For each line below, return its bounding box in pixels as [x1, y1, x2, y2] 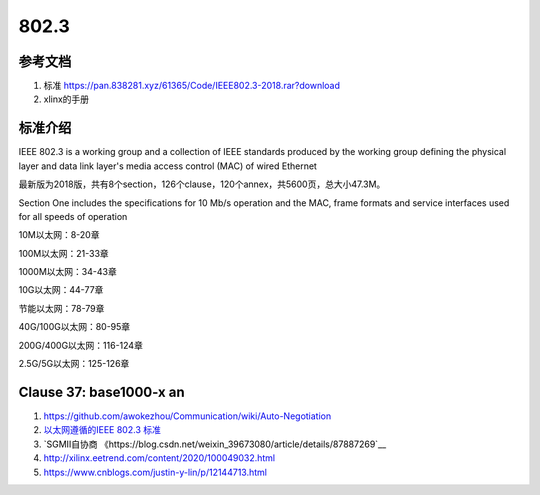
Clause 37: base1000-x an [18, 383, 185, 400]
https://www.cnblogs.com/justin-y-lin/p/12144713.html [43, 466, 267, 478]
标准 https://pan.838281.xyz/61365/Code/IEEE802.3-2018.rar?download [43, 80, 340, 92]
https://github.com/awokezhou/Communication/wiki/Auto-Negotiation [43, 410, 332, 422]
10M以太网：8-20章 [18, 229, 100, 241]
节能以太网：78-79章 [18, 302, 105, 314]
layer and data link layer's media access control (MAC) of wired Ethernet [18, 160, 317, 172]
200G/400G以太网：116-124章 [18, 339, 144, 351]
